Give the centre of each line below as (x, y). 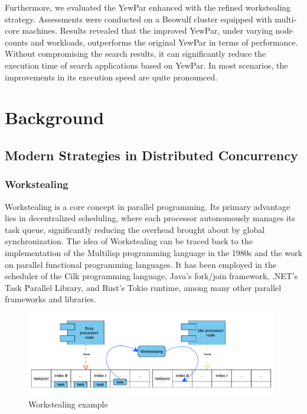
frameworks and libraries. (50, 299)
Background (55, 117)
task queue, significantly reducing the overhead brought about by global (135, 229)
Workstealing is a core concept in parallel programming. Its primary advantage (148, 206)
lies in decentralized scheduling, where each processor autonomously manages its (150, 218)
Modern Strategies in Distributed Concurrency (151, 155)
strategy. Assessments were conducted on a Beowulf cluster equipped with (138, 19)
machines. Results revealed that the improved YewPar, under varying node (157, 30)
